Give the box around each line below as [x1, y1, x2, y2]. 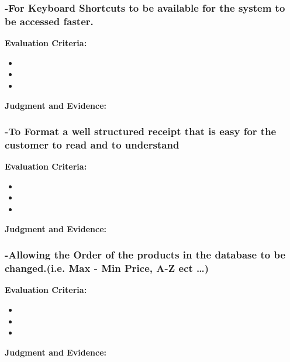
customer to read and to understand [5, 137, 179, 151]
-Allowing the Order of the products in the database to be [5, 247, 285, 262]
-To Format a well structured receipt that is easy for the [5, 124, 277, 139]
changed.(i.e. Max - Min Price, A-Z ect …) [5, 261, 209, 275]
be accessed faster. [5, 13, 94, 28]
